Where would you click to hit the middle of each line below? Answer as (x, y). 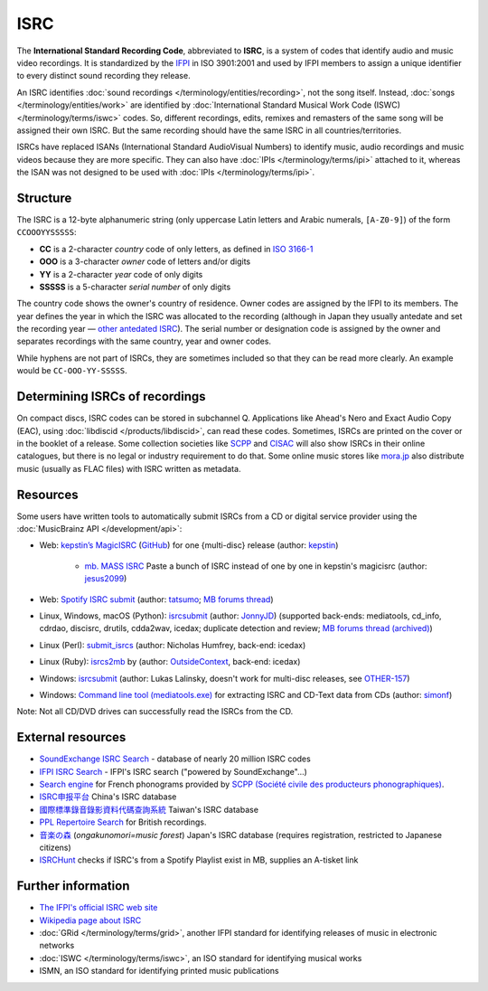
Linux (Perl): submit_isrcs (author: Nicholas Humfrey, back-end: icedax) (173, 645)
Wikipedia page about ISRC (90, 920)
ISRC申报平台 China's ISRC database (108, 797)
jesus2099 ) (106, 579)
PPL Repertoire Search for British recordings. (123, 822)
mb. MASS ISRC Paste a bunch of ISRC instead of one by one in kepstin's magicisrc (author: (256, 566)
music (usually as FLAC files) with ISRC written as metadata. (129, 468)
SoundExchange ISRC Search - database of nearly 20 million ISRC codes (175, 759)
